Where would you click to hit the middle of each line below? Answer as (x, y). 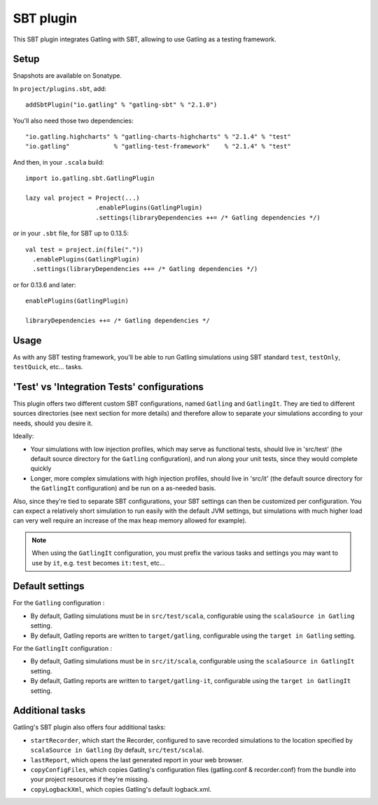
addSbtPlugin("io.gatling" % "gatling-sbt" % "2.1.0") (121, 105)
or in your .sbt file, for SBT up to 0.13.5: (71, 233)
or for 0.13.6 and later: (44, 284)
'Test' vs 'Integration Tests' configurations (108, 386)
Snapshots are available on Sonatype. (68, 76)
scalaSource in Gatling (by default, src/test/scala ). (117, 750)
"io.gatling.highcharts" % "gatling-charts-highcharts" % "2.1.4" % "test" (158, 137)
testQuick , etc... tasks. (48, 367)
